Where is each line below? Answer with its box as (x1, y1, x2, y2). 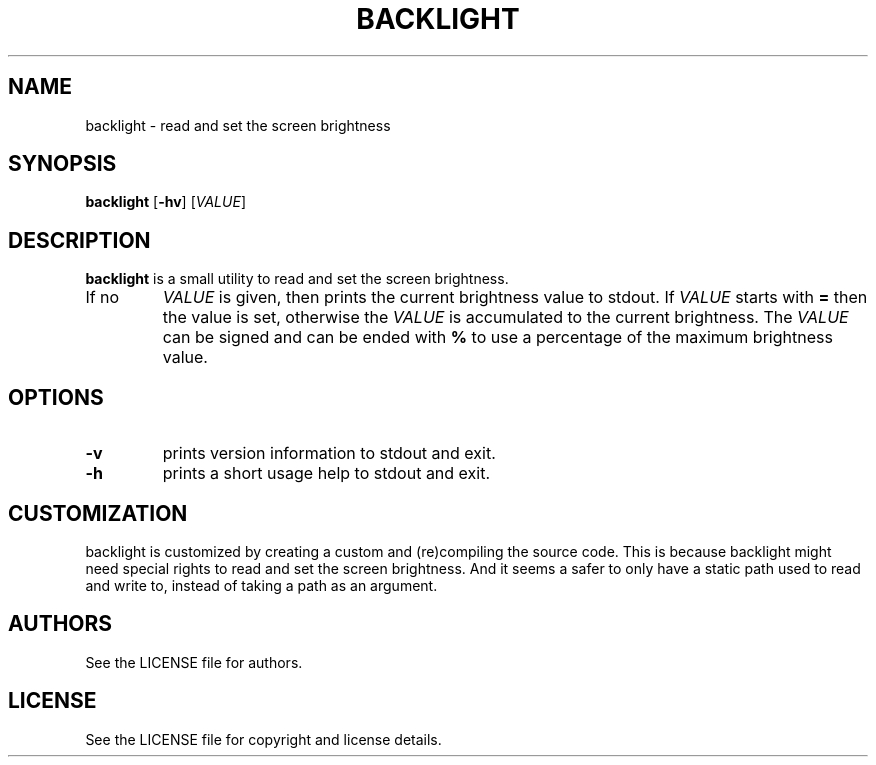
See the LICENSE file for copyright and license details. (85, 730, 442, 748)
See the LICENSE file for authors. (85, 653, 303, 671)
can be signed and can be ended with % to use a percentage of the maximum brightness (162, 327, 833, 348)
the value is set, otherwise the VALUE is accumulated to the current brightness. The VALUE (162, 307, 849, 328)
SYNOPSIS (8, 151, 117, 177)
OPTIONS (8, 384, 104, 410)
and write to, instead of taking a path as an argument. (85, 576, 438, 594)
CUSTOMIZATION (8, 500, 188, 526)
